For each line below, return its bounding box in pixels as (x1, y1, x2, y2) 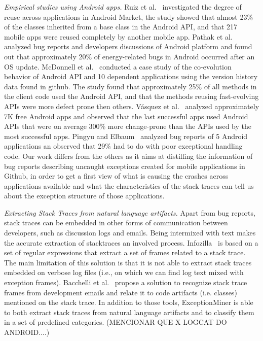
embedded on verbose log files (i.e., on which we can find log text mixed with (4, 267, 244, 278)
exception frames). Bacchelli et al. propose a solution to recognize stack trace (4, 277, 247, 288)
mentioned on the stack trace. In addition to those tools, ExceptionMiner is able (4, 297, 253, 308)
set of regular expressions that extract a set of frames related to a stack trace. (4, 247, 246, 258)
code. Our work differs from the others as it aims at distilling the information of (4, 150, 253, 161)
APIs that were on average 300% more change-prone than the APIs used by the (4, 121, 251, 131)
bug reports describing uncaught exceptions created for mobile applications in (4, 160, 245, 171)
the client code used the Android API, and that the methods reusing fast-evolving (4, 91, 259, 101)
